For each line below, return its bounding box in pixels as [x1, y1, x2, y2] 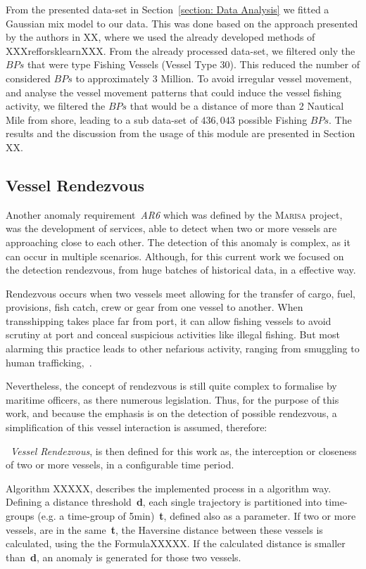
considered [6, 70, 51, 85]
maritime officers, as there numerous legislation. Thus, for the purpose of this [6, 392, 339, 407]
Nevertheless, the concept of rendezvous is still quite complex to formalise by [6, 378, 337, 393]
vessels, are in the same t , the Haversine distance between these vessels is [6, 522, 323, 537]
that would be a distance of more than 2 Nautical [130, 98, 344, 113]
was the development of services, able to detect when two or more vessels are [6, 221, 337, 236]
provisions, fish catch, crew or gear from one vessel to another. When [6, 300, 303, 314]
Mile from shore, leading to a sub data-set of [6, 112, 198, 127]
